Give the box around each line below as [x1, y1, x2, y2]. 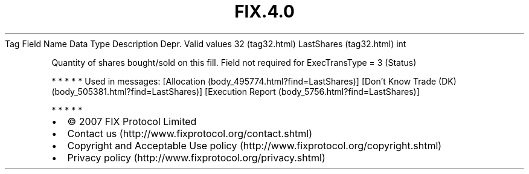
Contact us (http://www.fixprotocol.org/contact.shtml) [67, 127, 313, 140]
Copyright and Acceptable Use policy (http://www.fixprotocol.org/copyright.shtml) [67, 139, 442, 152]
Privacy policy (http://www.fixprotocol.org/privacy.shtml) [67, 151, 325, 164]
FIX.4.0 [234, 1, 295, 22]
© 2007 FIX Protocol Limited [67, 115, 197, 127]
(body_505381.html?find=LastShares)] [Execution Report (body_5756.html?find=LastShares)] [51, 86, 420, 97]
